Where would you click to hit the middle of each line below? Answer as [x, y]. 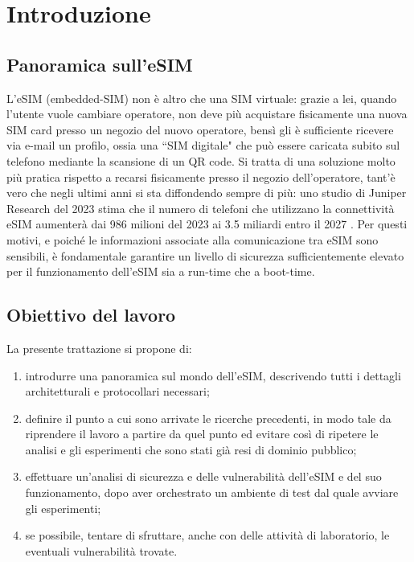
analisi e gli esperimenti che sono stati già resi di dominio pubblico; [191, 449]
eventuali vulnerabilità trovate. [101, 550]
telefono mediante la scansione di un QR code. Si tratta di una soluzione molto [201, 160]
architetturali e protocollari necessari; [117, 391]
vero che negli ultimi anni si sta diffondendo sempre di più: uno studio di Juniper [207, 193]
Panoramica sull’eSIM [100, 64]
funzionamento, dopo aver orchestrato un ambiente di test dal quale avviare [212, 492]
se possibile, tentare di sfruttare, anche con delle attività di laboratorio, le [207, 535]
